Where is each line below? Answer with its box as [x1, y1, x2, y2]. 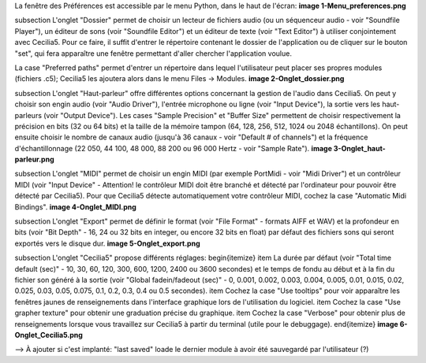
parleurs [14, 110, 43, 120]
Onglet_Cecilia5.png [14, 330, 83, 339]
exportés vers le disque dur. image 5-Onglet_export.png [14, 239, 200, 248]
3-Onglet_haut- [333, 143, 386, 153]
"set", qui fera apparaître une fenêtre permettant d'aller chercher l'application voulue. [14, 48, 292, 58]
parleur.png [14, 154, 54, 165]
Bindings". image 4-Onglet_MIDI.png [14, 202, 137, 212]
